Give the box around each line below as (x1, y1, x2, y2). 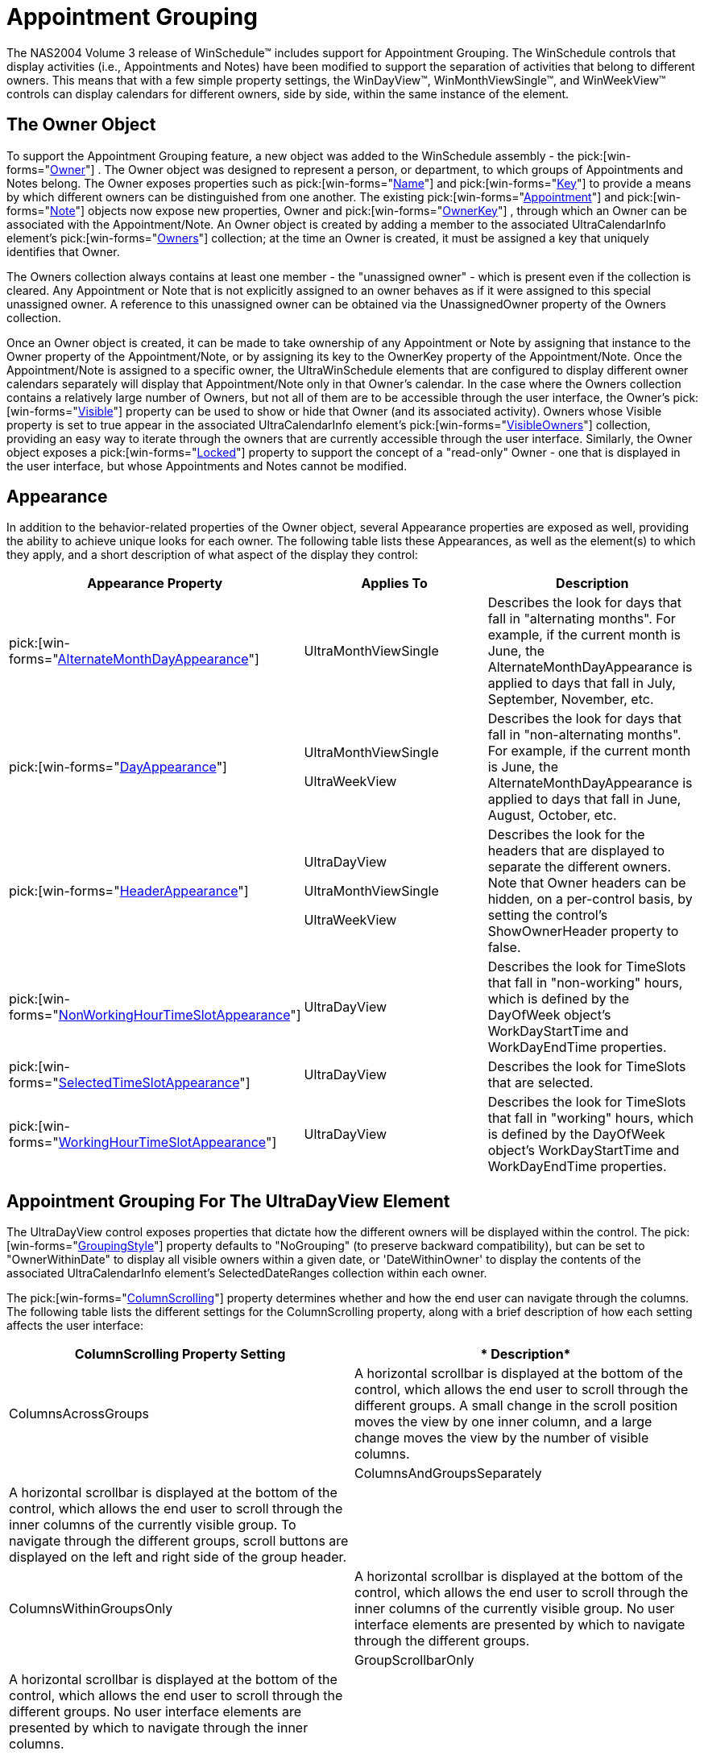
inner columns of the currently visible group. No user (354, 1600, 675, 1617)
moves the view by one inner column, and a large (354, 1414, 652, 1430)
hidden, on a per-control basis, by (487, 891, 693, 908)
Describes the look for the (487, 826, 645, 843)
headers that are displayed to (487, 842, 665, 859)
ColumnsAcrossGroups (9, 1405, 149, 1422)
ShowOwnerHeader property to (487, 923, 679, 940)
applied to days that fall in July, (487, 675, 676, 692)
